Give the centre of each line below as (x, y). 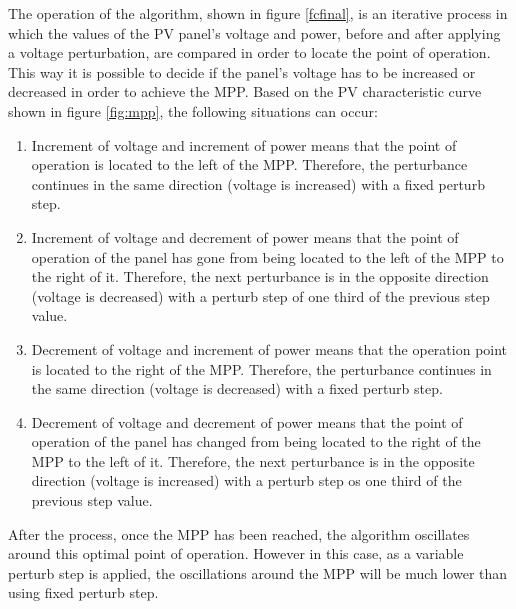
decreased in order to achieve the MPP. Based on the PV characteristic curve (245, 91)
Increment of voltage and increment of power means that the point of (244, 144)
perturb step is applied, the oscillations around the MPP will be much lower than (258, 572)
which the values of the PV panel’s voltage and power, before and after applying (254, 32)
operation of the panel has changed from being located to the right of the (256, 441)
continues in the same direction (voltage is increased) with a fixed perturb (258, 183)
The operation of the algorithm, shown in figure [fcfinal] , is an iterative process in (258, 13)
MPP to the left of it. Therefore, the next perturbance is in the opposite (253, 460)
